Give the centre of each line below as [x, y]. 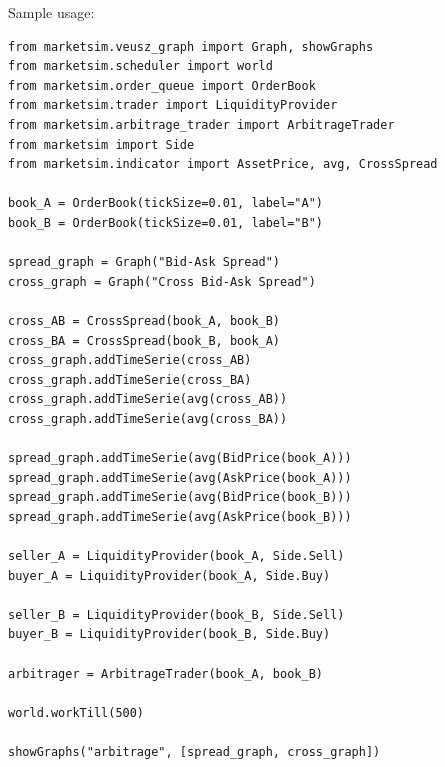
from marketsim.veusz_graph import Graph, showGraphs [191, 46]
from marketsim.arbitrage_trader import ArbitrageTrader [201, 124]
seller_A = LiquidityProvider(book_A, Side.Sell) [176, 556]
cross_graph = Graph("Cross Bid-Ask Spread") [162, 281]
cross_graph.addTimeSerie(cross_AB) [130, 360]
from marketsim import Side [101, 144]
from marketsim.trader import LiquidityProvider [173, 105]
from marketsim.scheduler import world [140, 66]
